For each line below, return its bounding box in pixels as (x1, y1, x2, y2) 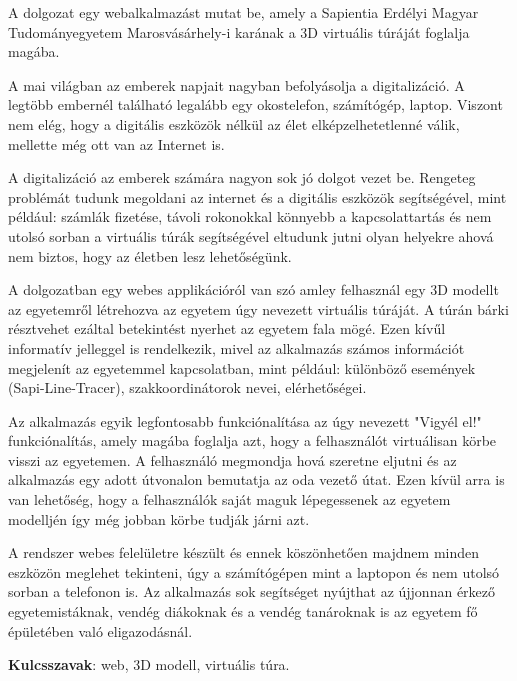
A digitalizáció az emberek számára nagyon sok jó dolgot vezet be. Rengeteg (8, 167, 476, 188)
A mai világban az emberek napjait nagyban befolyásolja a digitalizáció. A (8, 74, 465, 95)
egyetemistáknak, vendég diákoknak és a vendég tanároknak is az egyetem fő (8, 601, 478, 622)
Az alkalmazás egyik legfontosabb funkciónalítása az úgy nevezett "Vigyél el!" (8, 410, 482, 431)
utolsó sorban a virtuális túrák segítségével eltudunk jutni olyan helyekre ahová (8, 225, 494, 246)
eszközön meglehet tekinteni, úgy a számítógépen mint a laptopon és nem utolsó (8, 561, 500, 582)
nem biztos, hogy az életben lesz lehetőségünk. (8, 245, 292, 266)
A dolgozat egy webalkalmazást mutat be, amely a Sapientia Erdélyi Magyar (8, 2, 479, 22)
